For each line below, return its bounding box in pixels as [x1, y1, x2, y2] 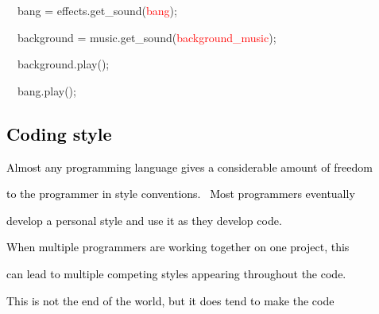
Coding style [6, 121, 112, 145]
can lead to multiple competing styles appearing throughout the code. [6, 265, 346, 281]
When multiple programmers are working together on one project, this [6, 238, 350, 255]
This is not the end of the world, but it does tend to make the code [6, 292, 335, 308]
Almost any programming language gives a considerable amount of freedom [6, 158, 373, 175]
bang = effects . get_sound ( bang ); [17, 2, 177, 18]
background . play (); [17, 56, 110, 72]
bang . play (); [17, 82, 76, 99]
